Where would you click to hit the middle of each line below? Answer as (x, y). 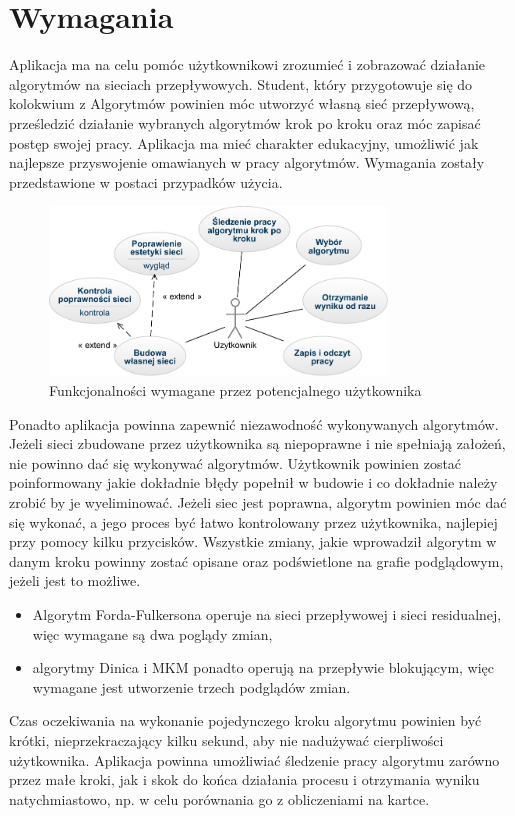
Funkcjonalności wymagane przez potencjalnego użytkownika (235, 390)
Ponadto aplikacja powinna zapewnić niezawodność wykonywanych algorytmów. (254, 423)
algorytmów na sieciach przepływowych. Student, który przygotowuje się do (241, 83)
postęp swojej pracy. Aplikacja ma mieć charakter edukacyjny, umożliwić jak (244, 142)
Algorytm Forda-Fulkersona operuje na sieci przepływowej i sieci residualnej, (267, 613)
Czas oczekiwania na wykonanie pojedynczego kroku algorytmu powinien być (245, 720)
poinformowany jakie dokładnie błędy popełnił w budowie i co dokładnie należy (253, 482)
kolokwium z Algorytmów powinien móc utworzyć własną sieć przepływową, (242, 103)
